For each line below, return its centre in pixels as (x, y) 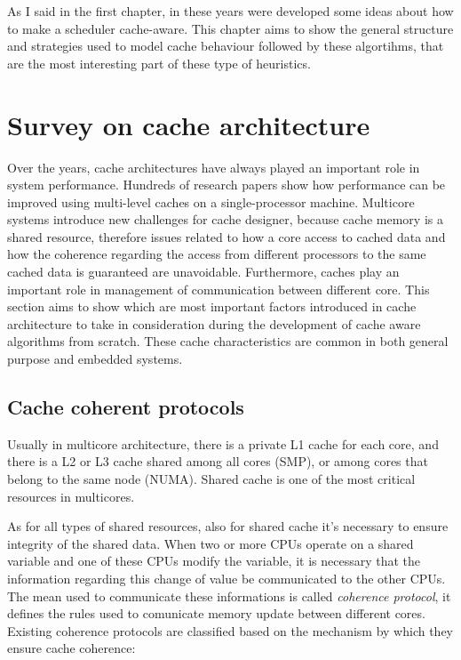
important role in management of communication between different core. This (219, 289)
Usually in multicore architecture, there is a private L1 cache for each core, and (223, 443)
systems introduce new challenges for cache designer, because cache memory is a (225, 219)
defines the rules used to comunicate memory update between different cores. (216, 613)
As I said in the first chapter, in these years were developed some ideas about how (230, 11)
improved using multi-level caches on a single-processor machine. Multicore (211, 201)
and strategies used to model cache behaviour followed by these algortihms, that (226, 46)
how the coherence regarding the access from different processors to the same (217, 254)
